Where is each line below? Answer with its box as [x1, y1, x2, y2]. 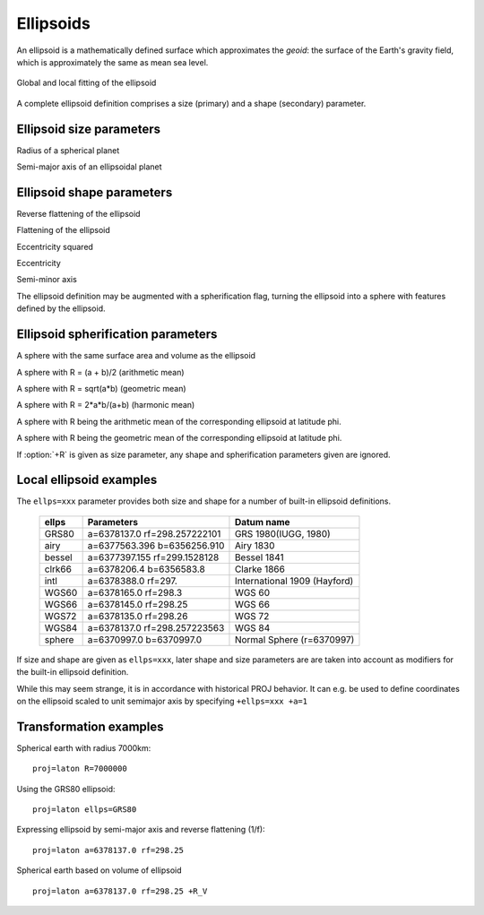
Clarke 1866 [234, 563, 286, 575]
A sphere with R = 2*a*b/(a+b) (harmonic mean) [16, 400, 195, 410]
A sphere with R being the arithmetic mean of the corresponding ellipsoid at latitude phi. [16, 416, 342, 427]
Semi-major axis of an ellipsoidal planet [16, 161, 162, 172]
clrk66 [44, 563, 72, 575]
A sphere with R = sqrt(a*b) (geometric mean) [16, 383, 187, 393]
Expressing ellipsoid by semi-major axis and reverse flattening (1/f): [16, 824, 265, 835]
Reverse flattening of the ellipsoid [16, 208, 141, 219]
